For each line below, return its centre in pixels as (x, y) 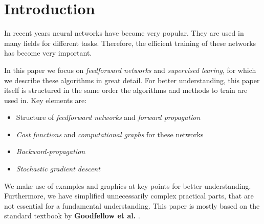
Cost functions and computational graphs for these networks (110, 134)
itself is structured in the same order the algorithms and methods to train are (126, 90)
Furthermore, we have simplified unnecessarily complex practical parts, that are (129, 196)
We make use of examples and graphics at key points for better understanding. (128, 185)
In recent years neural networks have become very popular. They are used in (124, 33)
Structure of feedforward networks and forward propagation (108, 117)
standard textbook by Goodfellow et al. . (72, 216)
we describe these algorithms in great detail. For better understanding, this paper (132, 80)
